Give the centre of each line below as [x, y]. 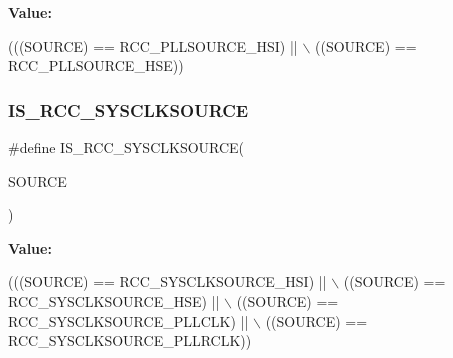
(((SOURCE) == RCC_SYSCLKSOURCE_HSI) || [167, 281]
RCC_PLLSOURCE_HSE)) [96, 65]
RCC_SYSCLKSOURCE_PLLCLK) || [128, 320]
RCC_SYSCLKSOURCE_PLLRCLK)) [130, 340]
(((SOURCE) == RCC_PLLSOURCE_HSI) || [153, 45]
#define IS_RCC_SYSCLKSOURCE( [126, 147]
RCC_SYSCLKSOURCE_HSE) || [114, 300]
